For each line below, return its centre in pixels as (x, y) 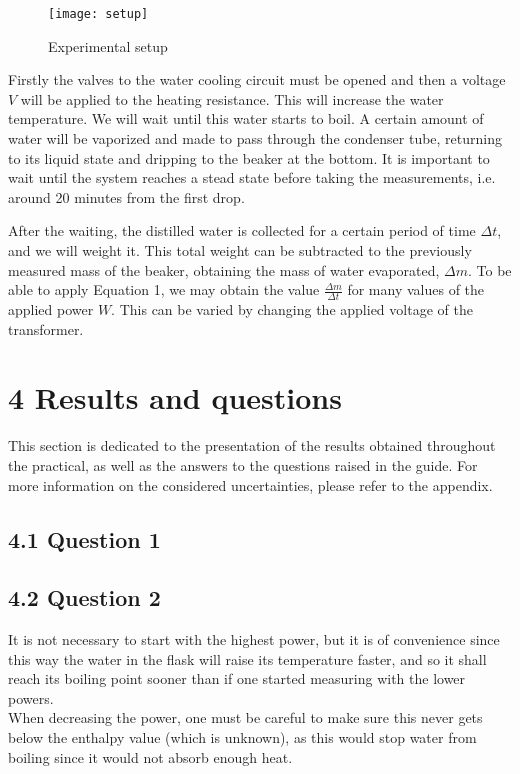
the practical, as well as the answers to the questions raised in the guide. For (243, 464)
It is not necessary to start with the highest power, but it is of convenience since (254, 639)
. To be (490, 269)
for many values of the (416, 289)
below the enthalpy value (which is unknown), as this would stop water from (242, 737)
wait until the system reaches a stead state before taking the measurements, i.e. (252, 177)
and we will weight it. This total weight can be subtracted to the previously (240, 250)
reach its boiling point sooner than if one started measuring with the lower (237, 678)
